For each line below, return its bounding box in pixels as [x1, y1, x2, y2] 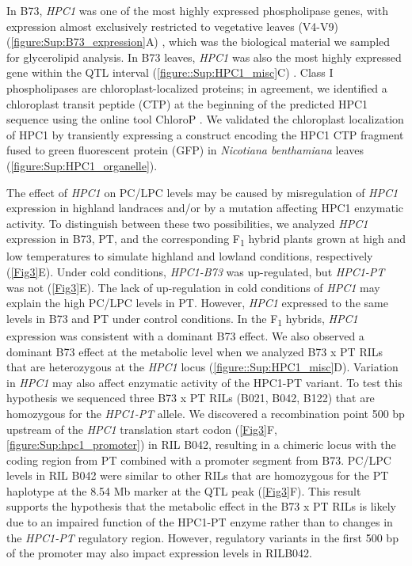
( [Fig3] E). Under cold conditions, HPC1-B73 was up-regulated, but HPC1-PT [6, 264, 385, 280]
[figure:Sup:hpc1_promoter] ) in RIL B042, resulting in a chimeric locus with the [6, 436, 396, 453]
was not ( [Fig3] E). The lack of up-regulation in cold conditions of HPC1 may [6, 279, 380, 295]
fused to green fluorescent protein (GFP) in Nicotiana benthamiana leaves [6, 142, 364, 158]
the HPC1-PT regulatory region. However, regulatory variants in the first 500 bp [6, 529, 399, 545]
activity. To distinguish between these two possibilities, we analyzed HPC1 [6, 215, 368, 231]
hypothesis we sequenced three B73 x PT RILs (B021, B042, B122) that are [6, 389, 375, 406]
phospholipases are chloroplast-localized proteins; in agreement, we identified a [6, 79, 387, 96]
